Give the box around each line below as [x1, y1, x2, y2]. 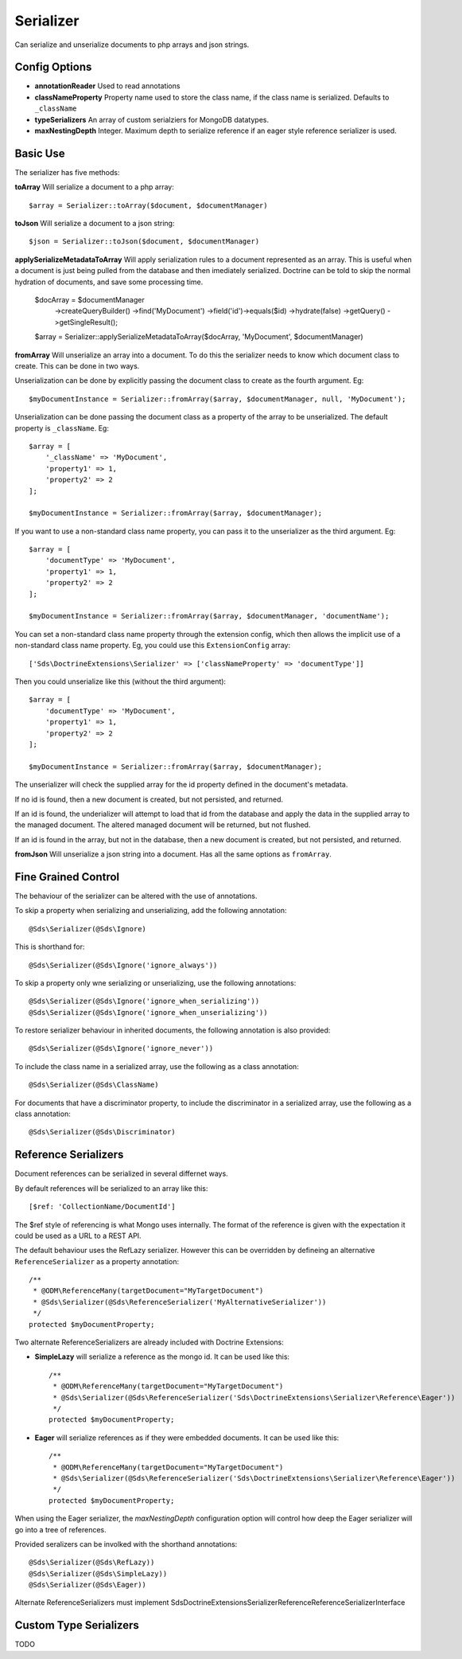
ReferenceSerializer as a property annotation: [14, 1256, 179, 1266]
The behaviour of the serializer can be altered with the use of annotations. [14, 891, 258, 900]
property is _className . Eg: [14, 423, 109, 433]
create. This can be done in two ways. [14, 361, 140, 370]
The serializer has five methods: [14, 167, 120, 177]
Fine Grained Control [14, 870, 120, 884]
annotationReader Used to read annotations [34, 81, 181, 91]
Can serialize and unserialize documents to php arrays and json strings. [14, 40, 250, 49]
